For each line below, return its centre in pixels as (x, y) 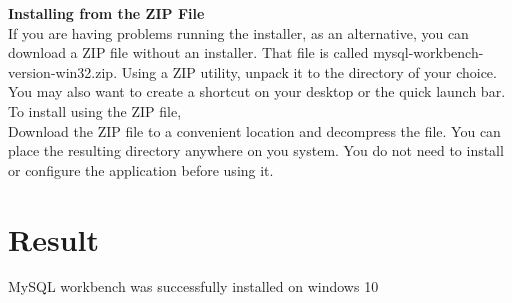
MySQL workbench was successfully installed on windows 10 (193, 286)
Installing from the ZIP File (106, 13)
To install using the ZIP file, (95, 110)
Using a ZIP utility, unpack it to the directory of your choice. (309, 71)
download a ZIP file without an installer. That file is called (188, 52)
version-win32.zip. (63, 71)
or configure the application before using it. (141, 169)
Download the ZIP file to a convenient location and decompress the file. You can (254, 130)
